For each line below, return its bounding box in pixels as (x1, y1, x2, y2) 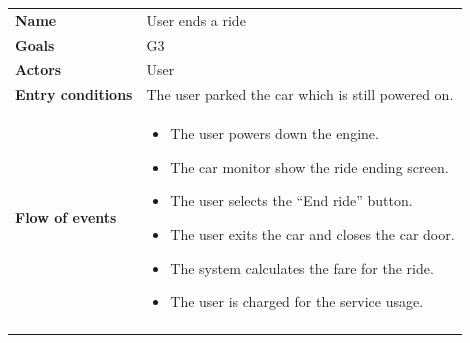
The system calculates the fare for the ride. (170, 257, 434, 278)
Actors (15, 59, 62, 80)
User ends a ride (146, 9, 246, 30)
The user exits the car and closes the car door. (170, 223, 455, 244)
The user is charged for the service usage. (170, 291, 424, 312)
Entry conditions (15, 84, 133, 105)
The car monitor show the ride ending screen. (170, 156, 449, 177)
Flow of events (15, 207, 117, 228)
